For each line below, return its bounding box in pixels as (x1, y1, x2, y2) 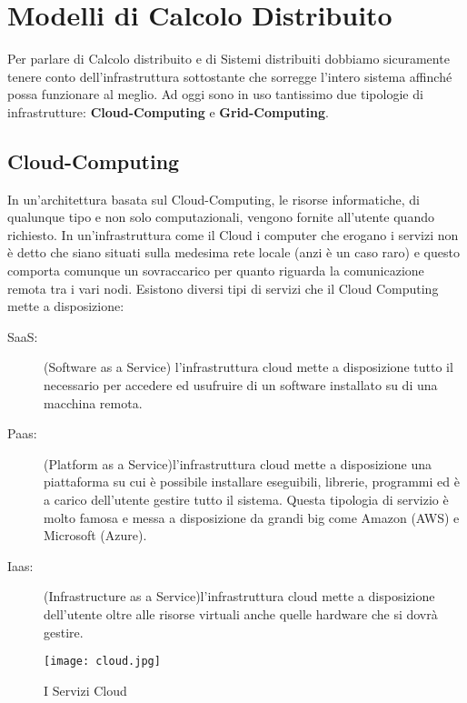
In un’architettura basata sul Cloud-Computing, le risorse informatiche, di (7, 189, 420, 208)
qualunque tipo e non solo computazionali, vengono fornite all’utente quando (7, 207, 434, 226)
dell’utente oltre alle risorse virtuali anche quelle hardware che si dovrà (44, 604, 438, 623)
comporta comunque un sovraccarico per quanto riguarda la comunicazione (7, 261, 424, 280)
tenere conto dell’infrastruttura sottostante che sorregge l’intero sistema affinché (7, 66, 452, 85)
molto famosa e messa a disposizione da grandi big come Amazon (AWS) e (44, 507, 460, 527)
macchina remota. (44, 393, 143, 412)
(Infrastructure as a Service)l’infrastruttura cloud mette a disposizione (44, 587, 435, 606)
